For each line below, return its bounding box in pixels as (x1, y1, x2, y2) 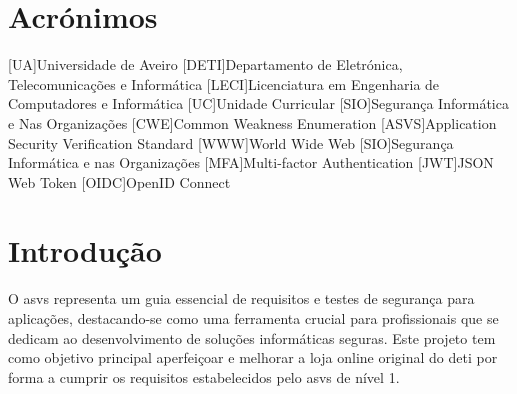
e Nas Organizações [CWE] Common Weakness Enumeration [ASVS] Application (8, 112, 497, 133)
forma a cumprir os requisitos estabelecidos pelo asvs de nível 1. (8, 366, 400, 387)
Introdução (8, 230, 162, 271)
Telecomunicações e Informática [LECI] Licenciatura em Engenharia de (8, 73, 440, 94)
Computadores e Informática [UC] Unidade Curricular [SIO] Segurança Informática (8, 93, 509, 114)
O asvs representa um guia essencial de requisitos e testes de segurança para (8, 288, 475, 309)
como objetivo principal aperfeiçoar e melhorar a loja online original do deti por (8, 347, 498, 368)
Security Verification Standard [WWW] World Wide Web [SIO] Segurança (8, 132, 454, 153)
